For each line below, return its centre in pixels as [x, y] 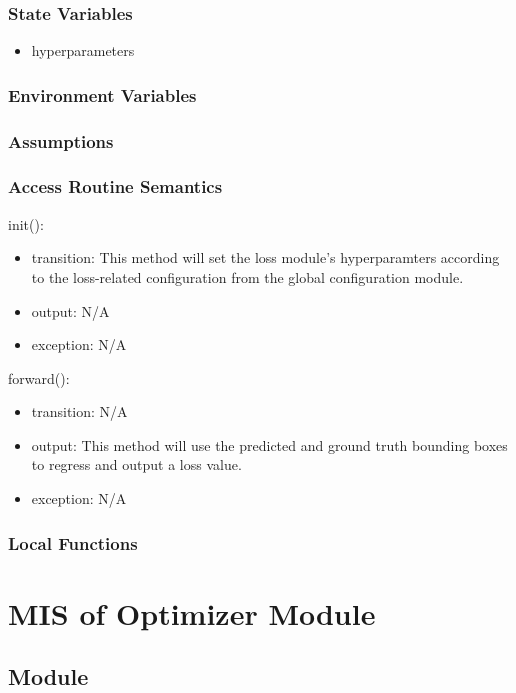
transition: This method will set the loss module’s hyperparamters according [265, 257]
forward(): [39, 377]
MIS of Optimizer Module [192, 612]
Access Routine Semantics [115, 186]
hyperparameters [83, 50]
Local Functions [73, 542]
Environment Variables [102, 94]
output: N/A [70, 310]
